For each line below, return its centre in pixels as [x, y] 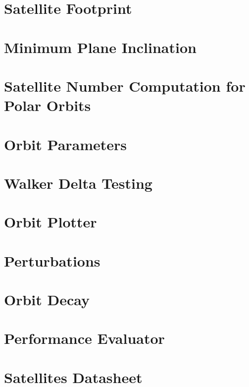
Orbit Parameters [66, 144]
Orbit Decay [47, 299]
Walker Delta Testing [78, 183]
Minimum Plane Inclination [100, 47]
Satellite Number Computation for [125, 85]
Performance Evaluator [84, 338]
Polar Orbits [48, 105]
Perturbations [52, 260]
